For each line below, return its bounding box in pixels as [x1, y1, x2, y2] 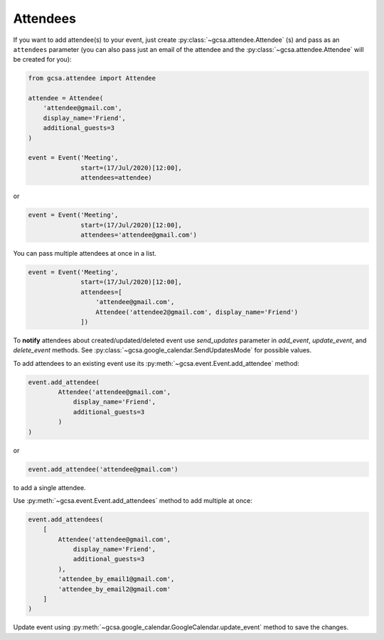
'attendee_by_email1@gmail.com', [58, 575, 175, 583]
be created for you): [13, 55, 72, 64]
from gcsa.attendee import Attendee [28, 75, 156, 82]
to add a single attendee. [13, 483, 86, 492]
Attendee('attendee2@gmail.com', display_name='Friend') [95, 308, 299, 316]
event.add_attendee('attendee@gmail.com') [28, 465, 178, 473]
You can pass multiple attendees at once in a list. [13, 249, 156, 257]
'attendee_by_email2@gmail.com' [58, 585, 171, 593]
